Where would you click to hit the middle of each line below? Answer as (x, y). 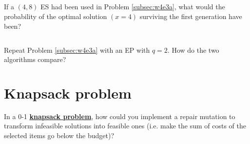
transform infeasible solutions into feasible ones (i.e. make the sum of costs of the (125, 126)
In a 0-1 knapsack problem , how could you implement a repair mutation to (120, 116)
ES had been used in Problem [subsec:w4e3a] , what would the (133, 7)
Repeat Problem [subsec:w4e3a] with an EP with (77, 50)
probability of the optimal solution (56, 16)
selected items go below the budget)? (59, 135)
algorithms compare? (35, 59)
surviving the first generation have (191, 16)
